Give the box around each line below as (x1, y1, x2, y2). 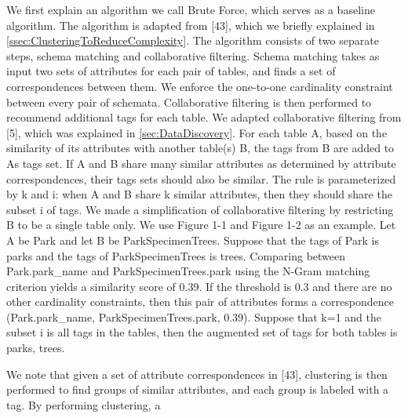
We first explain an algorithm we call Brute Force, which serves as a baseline (6, 2, 375, 17)
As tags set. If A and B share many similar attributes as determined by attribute (6, 154, 396, 171)
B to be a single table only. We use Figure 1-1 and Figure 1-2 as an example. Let (6, 216, 396, 233)
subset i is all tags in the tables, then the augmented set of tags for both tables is (6, 324, 398, 340)
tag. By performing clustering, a (6, 396, 161, 413)
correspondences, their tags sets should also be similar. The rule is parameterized (6, 170, 396, 187)
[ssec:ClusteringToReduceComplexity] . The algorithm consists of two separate (6, 32, 379, 49)
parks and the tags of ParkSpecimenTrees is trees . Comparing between (6, 247, 346, 264)
